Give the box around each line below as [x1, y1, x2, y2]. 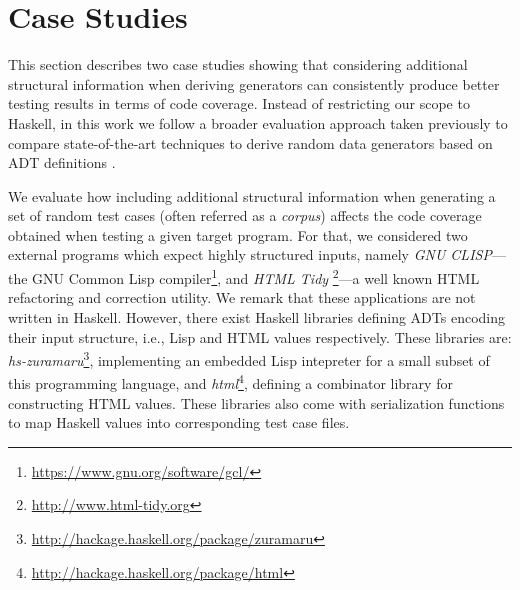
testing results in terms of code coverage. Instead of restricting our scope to [8, 93, 470, 114]
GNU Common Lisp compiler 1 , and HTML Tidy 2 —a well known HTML [32, 265, 480, 288]
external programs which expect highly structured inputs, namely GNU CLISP [8, 244, 492, 265]
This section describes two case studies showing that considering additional [8, 54, 468, 75]
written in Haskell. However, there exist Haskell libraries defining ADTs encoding [8, 306, 505, 327]
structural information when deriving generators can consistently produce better [8, 73, 500, 94]
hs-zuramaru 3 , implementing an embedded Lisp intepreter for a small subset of [8, 347, 490, 370]
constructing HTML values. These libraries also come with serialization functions [8, 392, 505, 413]
